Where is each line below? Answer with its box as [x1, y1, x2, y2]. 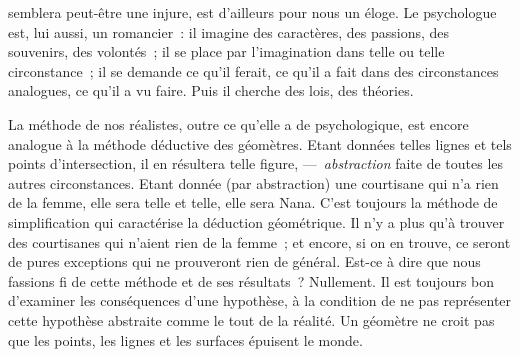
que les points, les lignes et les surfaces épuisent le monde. [8, 329, 363, 350]
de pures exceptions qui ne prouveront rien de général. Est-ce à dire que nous [8, 251, 481, 272]
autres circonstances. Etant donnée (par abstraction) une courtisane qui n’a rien [8, 172, 499, 193]
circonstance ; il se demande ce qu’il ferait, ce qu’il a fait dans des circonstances [8, 60, 499, 81]
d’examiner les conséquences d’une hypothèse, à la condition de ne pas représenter [8, 290, 512, 311]
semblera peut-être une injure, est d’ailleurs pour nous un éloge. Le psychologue [8, 2, 497, 22]
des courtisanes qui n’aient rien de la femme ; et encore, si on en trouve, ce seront [8, 231, 511, 252]
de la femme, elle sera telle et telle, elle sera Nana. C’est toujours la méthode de [8, 192, 498, 213]
